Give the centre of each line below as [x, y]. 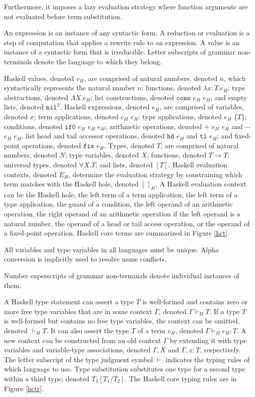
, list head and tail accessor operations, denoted [93, 136]
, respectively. [220, 350]
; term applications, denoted [76, 116]
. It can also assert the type [88, 331]
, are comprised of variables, [202, 107]
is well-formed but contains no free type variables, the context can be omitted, [122, 321]
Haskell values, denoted [39, 78]
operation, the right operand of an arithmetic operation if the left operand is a [122, 214]
